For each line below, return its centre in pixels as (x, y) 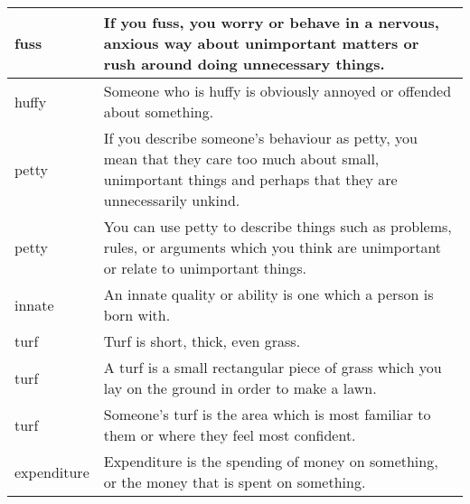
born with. (137, 315)
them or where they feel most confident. (230, 435)
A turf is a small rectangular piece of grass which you (273, 367)
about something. (159, 112)
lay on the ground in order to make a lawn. (240, 388)
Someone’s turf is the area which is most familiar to (267, 414)
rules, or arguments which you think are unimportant (273, 247)
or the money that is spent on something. (235, 482)
